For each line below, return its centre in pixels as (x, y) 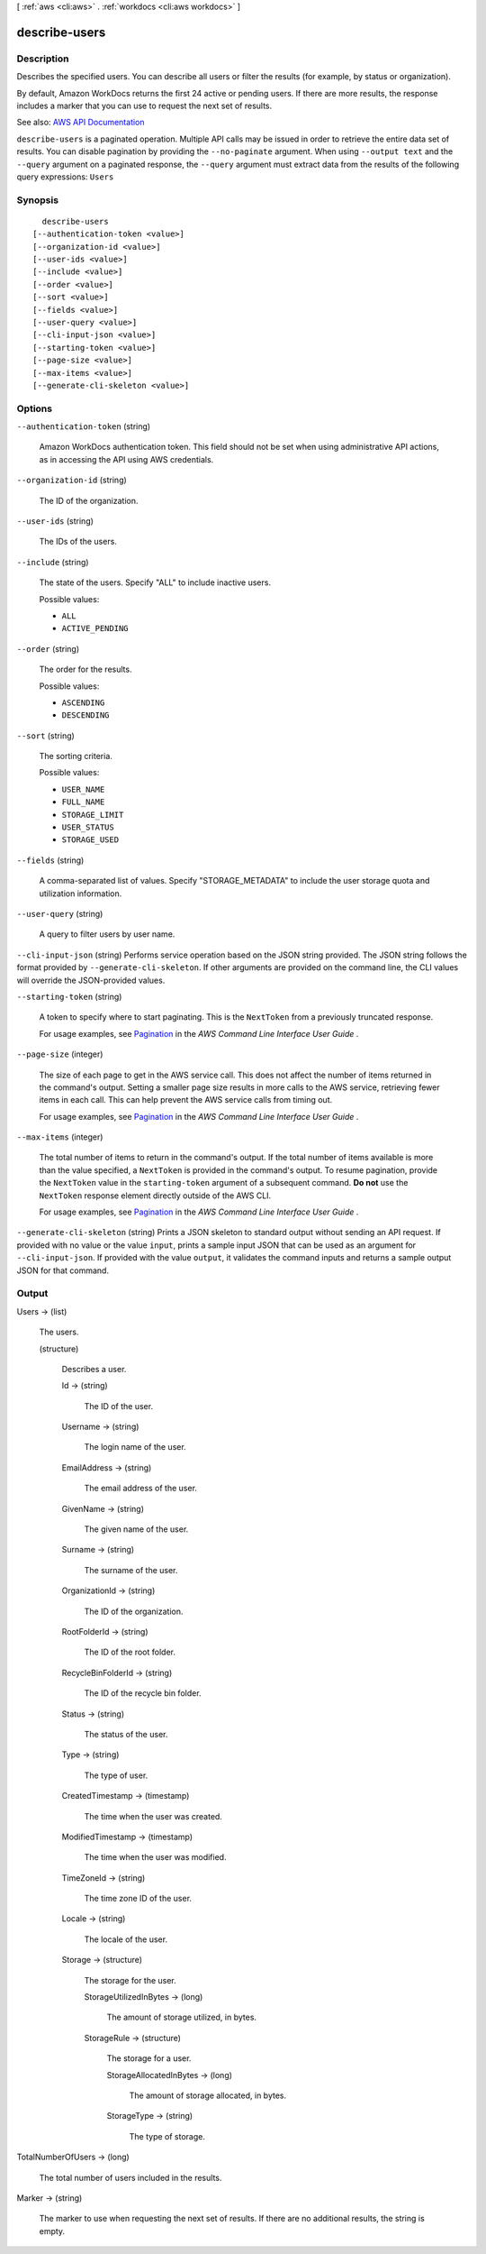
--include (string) (53, 562)
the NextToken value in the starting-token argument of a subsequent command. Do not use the (224, 1183)
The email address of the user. (141, 1489)
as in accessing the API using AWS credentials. (126, 459)
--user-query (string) (60, 914)
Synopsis (37, 200)
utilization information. (81, 893)
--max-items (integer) (60, 1137)
